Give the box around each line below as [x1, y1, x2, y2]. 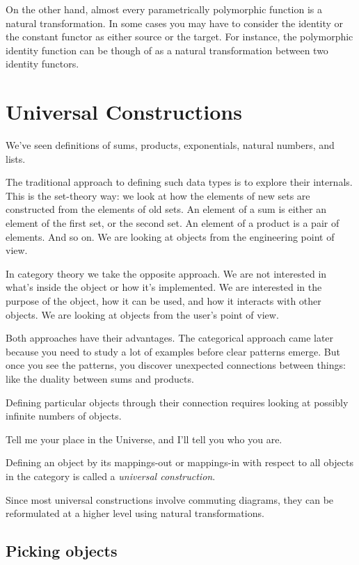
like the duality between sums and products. [6, 372, 194, 385]
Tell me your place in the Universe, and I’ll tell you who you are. [6, 431, 282, 446]
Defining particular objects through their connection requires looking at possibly [6, 395, 349, 409]
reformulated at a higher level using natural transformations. [6, 506, 264, 520]
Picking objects [6, 540, 118, 562]
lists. [6, 151, 26, 166]
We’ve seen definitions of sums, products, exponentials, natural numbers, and [6, 138, 335, 152]
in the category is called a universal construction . [6, 468, 216, 483]
